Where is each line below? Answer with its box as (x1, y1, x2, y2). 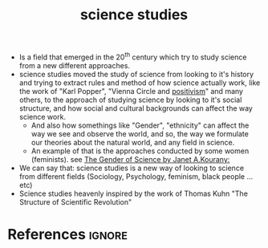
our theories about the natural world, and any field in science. (30, 137, 235, 147)
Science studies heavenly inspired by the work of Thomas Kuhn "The (18, 189, 248, 198)
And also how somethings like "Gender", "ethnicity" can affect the (30, 120, 250, 130)
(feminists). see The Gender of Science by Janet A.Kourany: (30, 154, 230, 164)
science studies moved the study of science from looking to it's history (18, 69, 254, 79)
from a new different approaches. (18, 60, 130, 70)
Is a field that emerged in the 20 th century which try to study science (18, 51, 247, 62)
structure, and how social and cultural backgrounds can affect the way (18, 103, 254, 113)
